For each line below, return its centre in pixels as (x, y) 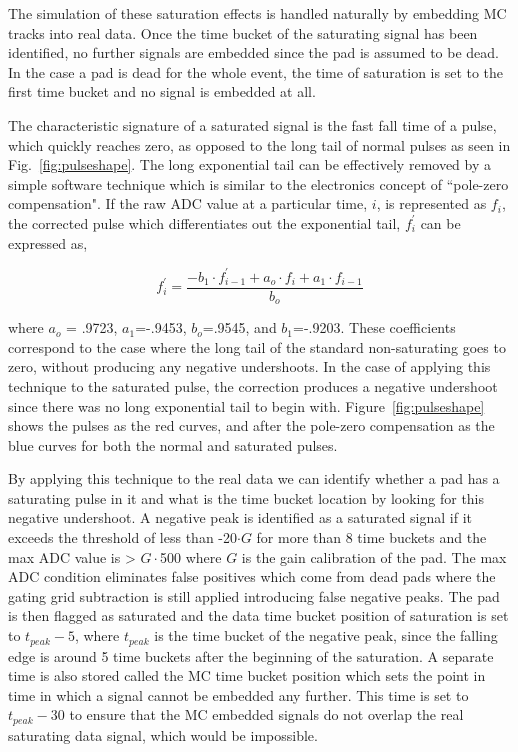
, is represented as (431, 203)
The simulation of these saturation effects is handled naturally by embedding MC (257, 13)
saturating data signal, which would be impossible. (163, 734)
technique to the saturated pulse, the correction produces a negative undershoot (253, 385)
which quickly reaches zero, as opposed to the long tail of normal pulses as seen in (259, 144)
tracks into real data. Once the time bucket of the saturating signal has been (243, 32)
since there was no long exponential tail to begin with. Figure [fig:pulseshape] (246, 405)
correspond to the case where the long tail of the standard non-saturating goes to (257, 346)
